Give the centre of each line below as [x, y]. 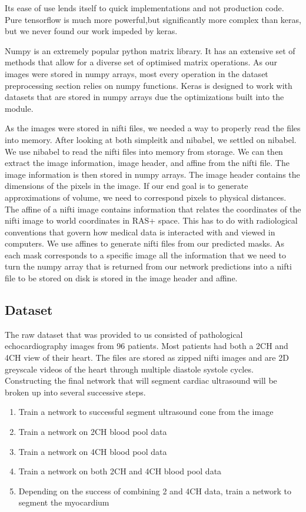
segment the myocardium [64, 502]
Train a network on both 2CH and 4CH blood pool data [120, 471]
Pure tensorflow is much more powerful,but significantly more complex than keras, [153, 19]
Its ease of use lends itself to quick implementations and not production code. [144, 8]
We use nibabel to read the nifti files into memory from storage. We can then [144, 151]
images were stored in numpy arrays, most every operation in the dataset [137, 73]
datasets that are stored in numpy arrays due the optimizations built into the [144, 97]
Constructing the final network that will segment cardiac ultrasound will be [141, 380]
